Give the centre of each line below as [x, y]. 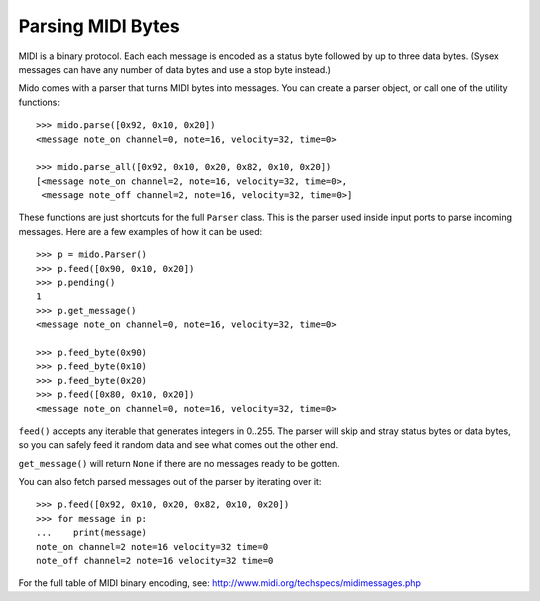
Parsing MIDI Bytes [99, 26]
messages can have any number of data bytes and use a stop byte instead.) [175, 69]
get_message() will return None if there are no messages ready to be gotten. [179, 463]
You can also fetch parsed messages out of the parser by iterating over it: [170, 482]
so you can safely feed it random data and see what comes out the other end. [178, 445]
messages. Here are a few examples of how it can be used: [140, 231]
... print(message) [92, 533]
